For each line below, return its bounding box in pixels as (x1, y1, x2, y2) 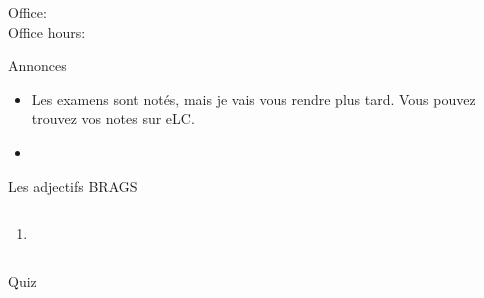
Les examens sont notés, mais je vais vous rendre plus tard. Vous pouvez (31, 88, 476, 109)
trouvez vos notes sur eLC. (31, 108, 195, 129)
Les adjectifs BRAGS (8, 175, 138, 196)
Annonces (8, 55, 67, 76)
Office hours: (8, 21, 86, 42)
